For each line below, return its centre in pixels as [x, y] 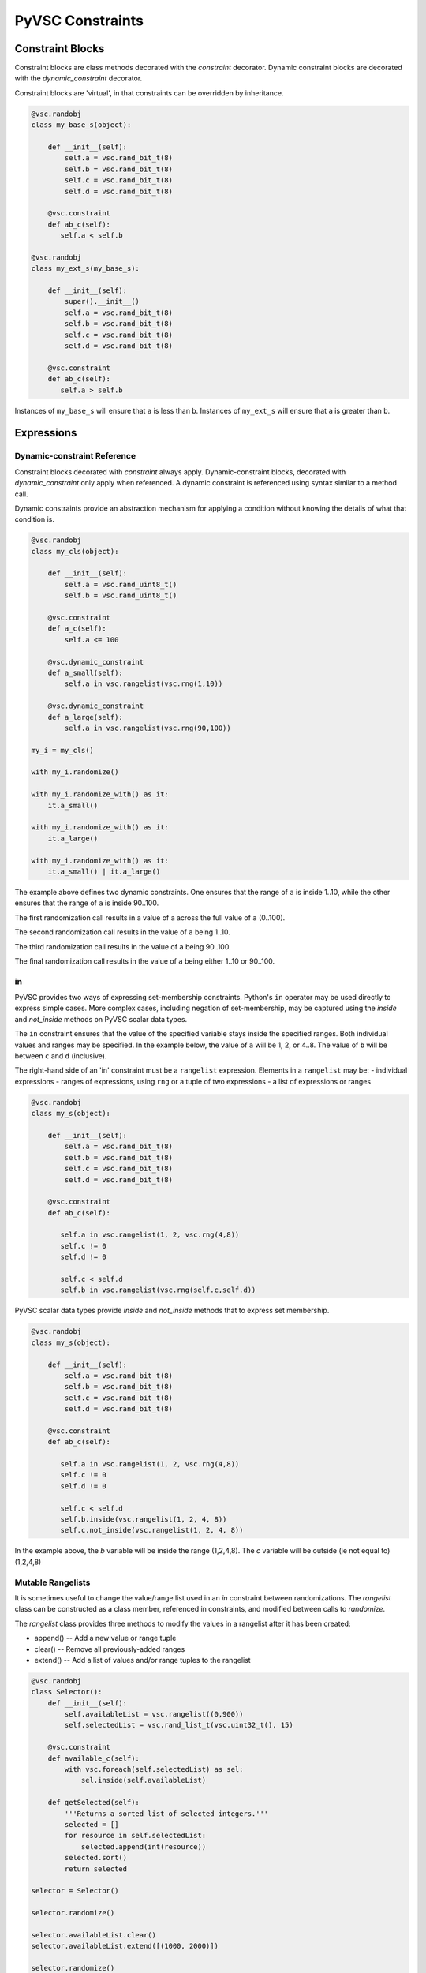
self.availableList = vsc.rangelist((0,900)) [154, 1714]
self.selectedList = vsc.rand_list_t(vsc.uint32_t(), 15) [179, 1725]
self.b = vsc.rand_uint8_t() [121, 595]
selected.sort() [96, 1858]
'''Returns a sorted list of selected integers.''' [166, 1814]
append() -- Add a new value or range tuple [105, 1638]
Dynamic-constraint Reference [75, 456]
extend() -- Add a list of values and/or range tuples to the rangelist [143, 1660]
